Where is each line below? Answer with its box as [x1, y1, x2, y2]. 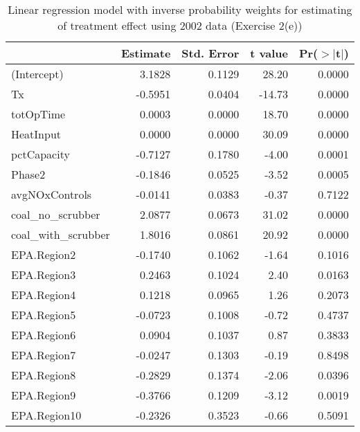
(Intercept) [11, 66, 64, 82]
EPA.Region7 [11, 347, 76, 363]
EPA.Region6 [11, 327, 76, 343]
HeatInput [11, 126, 62, 142]
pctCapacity [11, 146, 70, 162]
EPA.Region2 [11, 246, 76, 262]
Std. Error [181, 45, 240, 61]
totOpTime [11, 106, 66, 122]
